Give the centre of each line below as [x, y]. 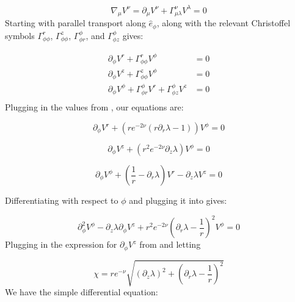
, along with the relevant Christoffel [224, 23]
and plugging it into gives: [178, 200]
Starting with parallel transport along [75, 23]
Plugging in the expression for [61, 244]
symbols [20, 35]
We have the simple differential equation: [82, 292]
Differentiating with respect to [62, 200]
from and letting [170, 244]
